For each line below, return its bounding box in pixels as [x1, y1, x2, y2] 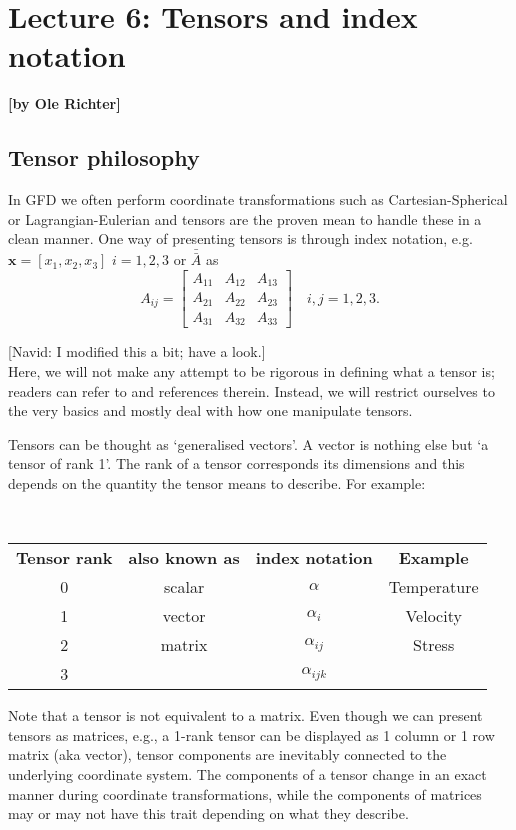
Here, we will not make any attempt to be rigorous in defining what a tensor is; [8, 360, 495, 381]
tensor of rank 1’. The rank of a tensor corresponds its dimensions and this [8, 453, 465, 474]
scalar [164, 575, 205, 599]
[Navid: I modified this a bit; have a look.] [8, 341, 266, 362]
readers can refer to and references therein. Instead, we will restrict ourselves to [8, 380, 495, 401]
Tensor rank [16, 546, 113, 570]
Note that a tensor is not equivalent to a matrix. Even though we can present [8, 705, 483, 726]
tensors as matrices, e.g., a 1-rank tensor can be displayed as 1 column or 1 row [8, 724, 495, 745]
